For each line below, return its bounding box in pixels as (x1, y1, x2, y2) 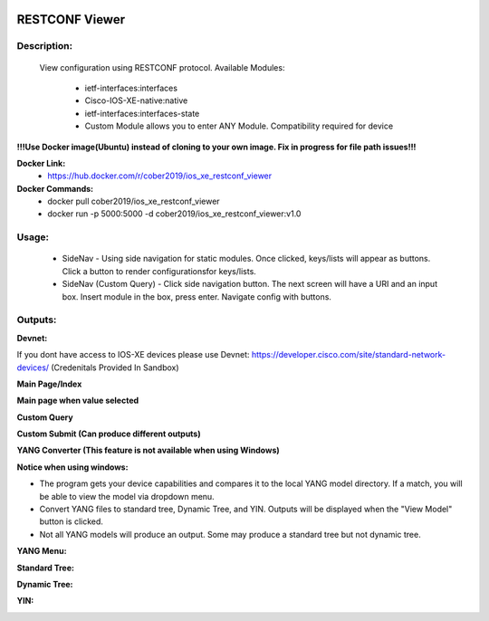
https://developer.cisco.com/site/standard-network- (251, 349, 446, 360)
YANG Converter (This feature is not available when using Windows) (16, 444, 280, 456)
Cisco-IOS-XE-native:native (84, 95, 188, 106)
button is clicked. (39, 516, 104, 527)
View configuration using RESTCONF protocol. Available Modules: (39, 62, 285, 72)
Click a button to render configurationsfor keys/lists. (62, 265, 257, 276)
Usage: (16, 231, 50, 244)
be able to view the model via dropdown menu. (39, 491, 215, 502)
